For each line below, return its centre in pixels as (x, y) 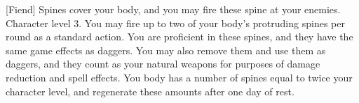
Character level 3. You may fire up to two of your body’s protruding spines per (175, 23)
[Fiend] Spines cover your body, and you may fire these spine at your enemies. (173, 9)
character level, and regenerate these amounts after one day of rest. (150, 91)
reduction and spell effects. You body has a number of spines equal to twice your (179, 77)
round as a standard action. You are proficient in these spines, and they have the (179, 37)
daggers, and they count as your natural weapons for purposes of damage (163, 64)
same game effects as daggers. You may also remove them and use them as (166, 50)
